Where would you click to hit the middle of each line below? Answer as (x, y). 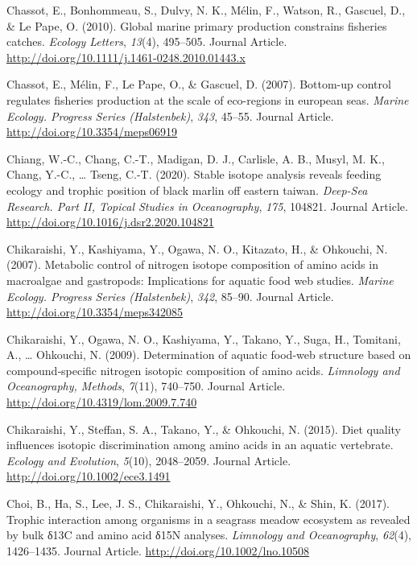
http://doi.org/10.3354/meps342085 (95, 312)
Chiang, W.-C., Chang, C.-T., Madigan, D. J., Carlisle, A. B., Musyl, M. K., (196, 158)
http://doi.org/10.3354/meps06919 (92, 132)
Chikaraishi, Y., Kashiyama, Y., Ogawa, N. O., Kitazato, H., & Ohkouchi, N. (197, 248)
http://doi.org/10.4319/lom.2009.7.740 (102, 402)
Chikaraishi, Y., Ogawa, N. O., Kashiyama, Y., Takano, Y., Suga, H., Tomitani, (204, 338)
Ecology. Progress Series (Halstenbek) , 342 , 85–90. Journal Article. (170, 296)
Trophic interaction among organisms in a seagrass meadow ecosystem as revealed (208, 519)
